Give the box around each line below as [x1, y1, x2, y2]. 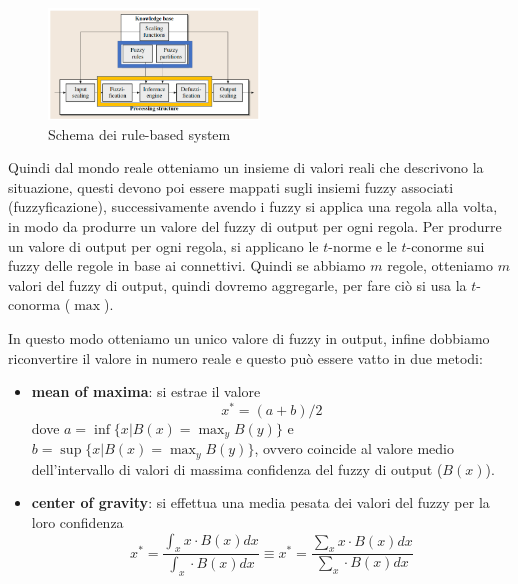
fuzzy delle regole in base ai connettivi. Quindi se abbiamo [8, 255, 366, 276]
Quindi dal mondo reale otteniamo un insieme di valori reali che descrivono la [8, 157, 484, 178]
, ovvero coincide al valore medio [254, 438, 454, 459]
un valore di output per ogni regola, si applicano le [8, 235, 319, 256]
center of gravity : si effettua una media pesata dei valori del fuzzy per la [31, 492, 490, 513]
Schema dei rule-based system [48, 123, 231, 144]
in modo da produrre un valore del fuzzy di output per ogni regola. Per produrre [8, 216, 502, 237]
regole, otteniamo [387, 255, 494, 276]
